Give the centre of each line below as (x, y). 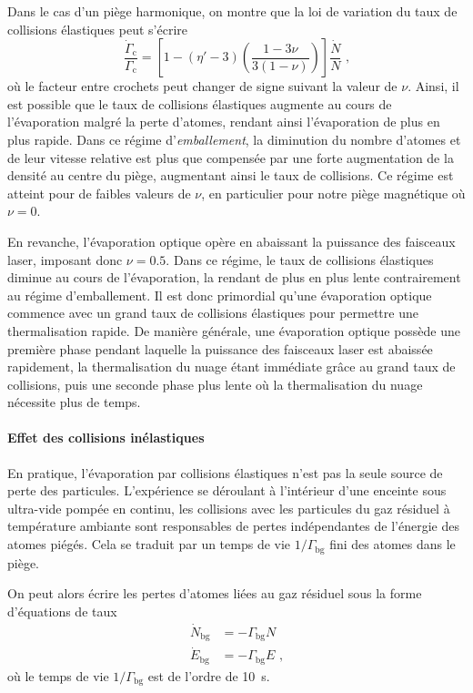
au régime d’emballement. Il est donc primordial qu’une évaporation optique (220, 295)
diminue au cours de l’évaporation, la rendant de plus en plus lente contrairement (234, 277)
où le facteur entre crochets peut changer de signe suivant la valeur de (202, 86)
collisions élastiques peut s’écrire (98, 29)
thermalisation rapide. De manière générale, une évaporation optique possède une (234, 330)
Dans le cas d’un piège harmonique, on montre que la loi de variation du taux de (232, 11)
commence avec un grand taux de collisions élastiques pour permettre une (213, 313)
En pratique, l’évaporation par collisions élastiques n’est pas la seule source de (225, 472)
